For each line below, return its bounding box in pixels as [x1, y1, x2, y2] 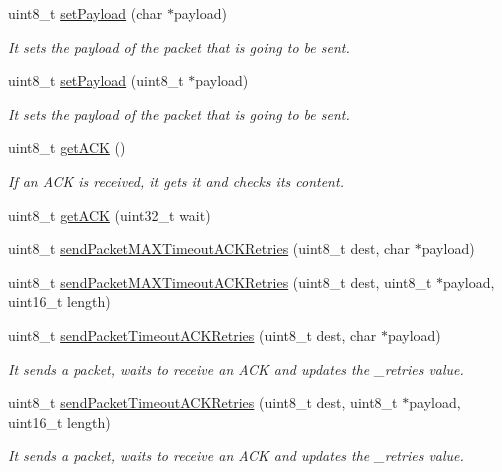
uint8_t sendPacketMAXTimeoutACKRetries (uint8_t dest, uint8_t [8, 271, 432, 292]
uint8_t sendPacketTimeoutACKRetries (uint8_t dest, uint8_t [8, 392, 398, 413]
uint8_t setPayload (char [8, 3, 163, 23]
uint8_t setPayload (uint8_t [8, 70, 184, 91]
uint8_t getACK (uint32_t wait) [8, 204, 211, 225]
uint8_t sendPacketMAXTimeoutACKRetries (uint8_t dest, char [8, 238, 411, 259]
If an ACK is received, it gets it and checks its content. [8, 170, 344, 191]
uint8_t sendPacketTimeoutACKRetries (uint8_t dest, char [8, 324, 377, 345]
